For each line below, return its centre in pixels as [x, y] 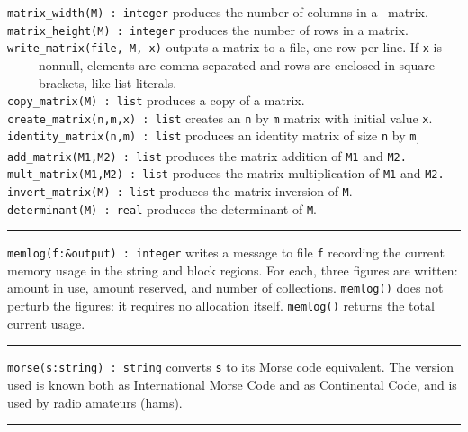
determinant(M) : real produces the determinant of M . [162, 208]
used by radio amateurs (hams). [95, 402]
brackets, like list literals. [108, 82]
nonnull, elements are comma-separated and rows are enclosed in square [236, 64]
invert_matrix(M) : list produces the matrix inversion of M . [180, 190]
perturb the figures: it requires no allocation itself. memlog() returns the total [221, 306]
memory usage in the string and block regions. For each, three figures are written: [233, 270]
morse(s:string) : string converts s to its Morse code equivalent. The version [230, 367]
